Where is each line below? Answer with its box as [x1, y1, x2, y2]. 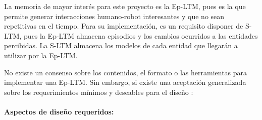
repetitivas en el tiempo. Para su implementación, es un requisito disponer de [4, 21, 243, 31]
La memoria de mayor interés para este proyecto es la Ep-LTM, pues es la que [4, 1, 246, 11]
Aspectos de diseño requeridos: [4, 106, 114, 116]
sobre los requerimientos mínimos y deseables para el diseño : [4, 86, 193, 97]
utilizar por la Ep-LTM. [4, 50, 78, 60]
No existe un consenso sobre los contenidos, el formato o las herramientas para [4, 67, 247, 77]
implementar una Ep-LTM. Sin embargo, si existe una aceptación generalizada [4, 77, 246, 87]
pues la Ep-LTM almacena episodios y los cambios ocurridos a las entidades [24, 30, 258, 41]
